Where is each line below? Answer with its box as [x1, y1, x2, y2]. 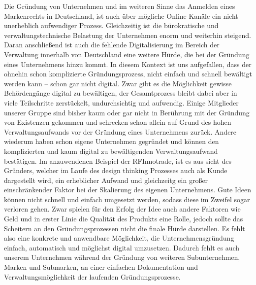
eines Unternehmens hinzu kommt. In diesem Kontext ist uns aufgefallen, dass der [4, 59, 252, 69]
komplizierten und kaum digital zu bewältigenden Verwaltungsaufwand [4, 145, 218, 156]
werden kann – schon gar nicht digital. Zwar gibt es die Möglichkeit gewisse [4, 78, 232, 88]
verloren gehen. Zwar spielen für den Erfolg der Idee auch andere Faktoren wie [4, 204, 241, 214]
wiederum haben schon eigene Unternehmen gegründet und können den [4, 136, 219, 146]
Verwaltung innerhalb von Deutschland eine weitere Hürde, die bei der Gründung [4, 49, 250, 59]
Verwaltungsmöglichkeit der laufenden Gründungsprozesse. [4, 271, 181, 282]
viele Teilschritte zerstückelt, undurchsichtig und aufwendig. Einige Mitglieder [4, 97, 239, 107]
